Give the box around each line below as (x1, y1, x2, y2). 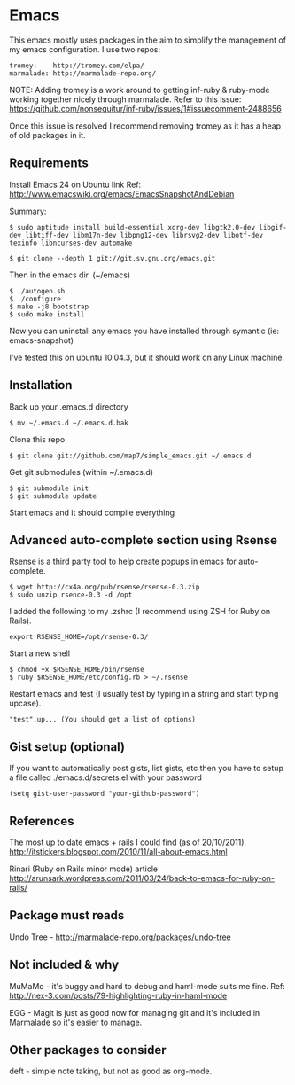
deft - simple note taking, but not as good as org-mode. (9, 1065, 213, 1077)
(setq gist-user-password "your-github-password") (9, 790, 200, 799)
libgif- (259, 222, 288, 231)
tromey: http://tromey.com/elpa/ (9, 61, 144, 70)
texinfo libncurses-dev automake (9, 238, 133, 247)
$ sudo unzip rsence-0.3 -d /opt (9, 590, 133, 599)
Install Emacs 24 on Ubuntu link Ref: (9, 179, 142, 190)
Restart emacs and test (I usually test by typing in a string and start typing (9, 689, 279, 699)
